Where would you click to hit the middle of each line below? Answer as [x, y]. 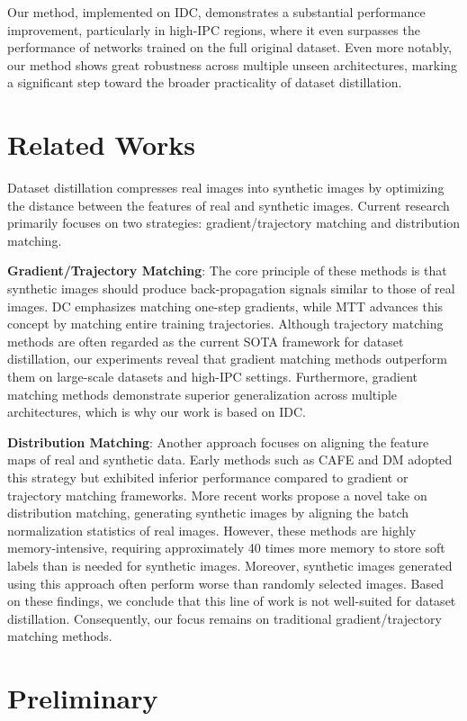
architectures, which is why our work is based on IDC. [157, 412]
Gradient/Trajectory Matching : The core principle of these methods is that [227, 270]
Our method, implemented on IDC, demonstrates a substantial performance [216, 12]
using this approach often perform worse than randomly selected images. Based [225, 583]
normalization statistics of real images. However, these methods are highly [212, 530]
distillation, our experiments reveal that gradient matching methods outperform [227, 359]
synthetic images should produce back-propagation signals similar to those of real [231, 288]
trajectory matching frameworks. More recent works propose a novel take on [217, 495]
